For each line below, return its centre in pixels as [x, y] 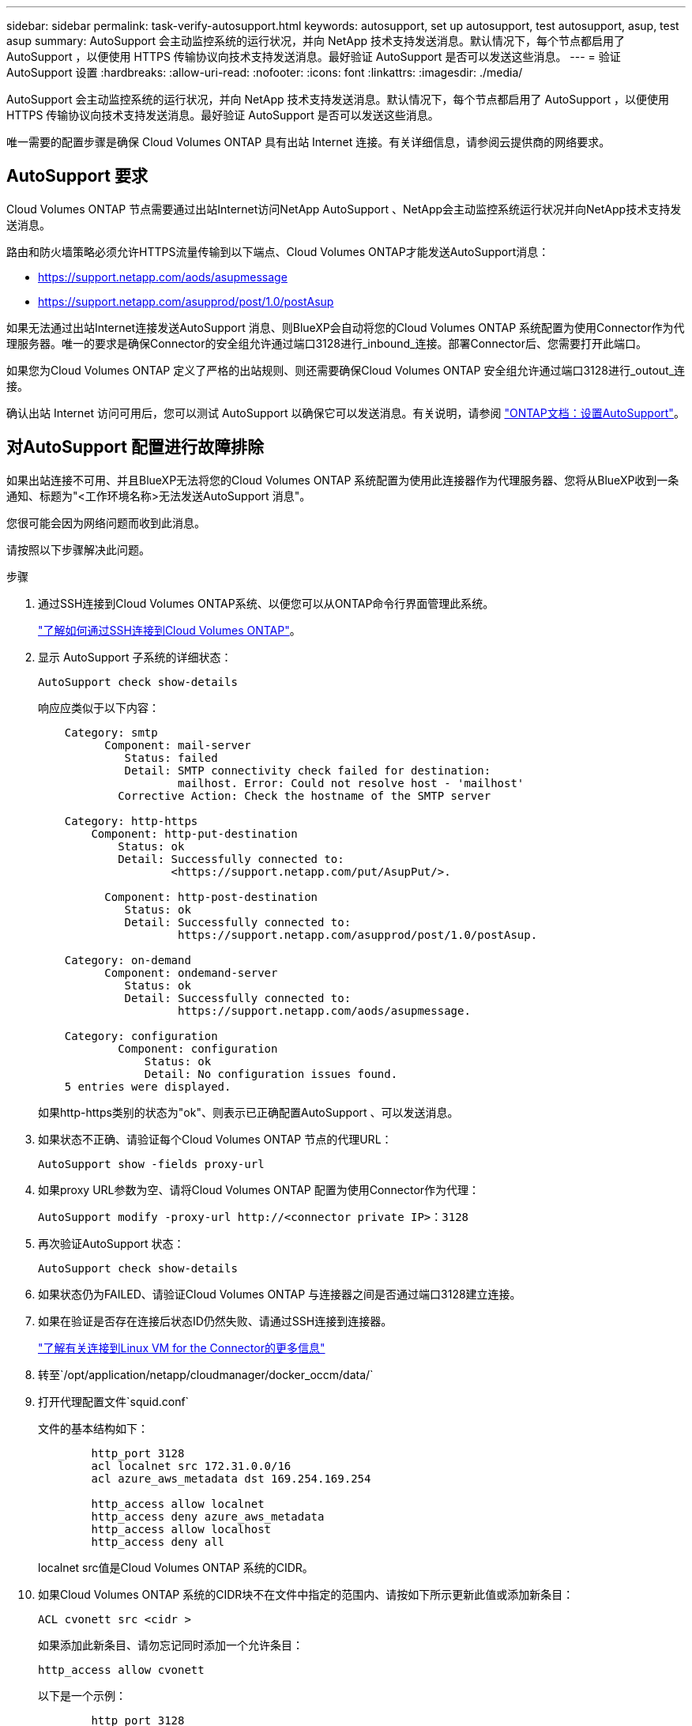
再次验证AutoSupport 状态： [111, 1243]
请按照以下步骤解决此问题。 [78, 549]
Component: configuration [198, 1048]
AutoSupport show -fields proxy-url [151, 1164]
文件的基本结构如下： [93, 1428]
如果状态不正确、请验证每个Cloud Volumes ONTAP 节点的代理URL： [215, 1139]
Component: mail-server [178, 745]
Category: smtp [111, 732]
